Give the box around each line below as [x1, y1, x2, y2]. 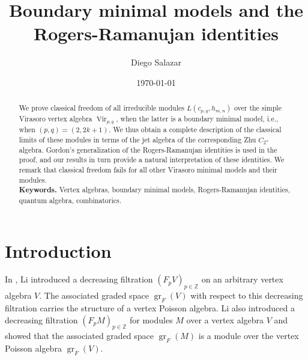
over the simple [234, 103, 282, 113]
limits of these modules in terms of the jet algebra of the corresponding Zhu [19, 134, 256, 144]
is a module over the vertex [198, 329, 299, 342]
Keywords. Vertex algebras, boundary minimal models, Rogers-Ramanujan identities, [19, 185, 290, 195]
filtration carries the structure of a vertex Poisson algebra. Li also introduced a [5, 302, 295, 314]
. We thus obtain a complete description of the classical [108, 124, 282, 135]
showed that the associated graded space [5, 329, 154, 342]
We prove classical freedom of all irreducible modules [19, 103, 184, 113]
